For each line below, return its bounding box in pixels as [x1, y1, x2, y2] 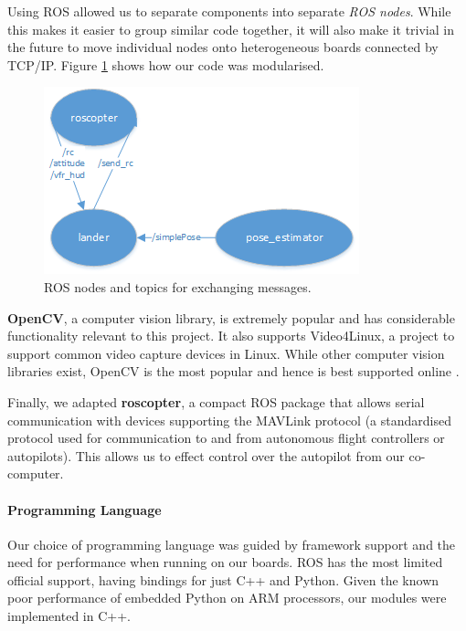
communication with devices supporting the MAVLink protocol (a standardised [7, 410, 451, 429]
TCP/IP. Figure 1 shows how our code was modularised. [7, 55, 324, 74]
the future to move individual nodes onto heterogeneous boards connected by [7, 37, 439, 57]
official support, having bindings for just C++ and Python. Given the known [7, 570, 440, 589]
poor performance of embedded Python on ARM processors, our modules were [7, 588, 447, 607]
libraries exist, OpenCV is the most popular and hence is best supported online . [7, 362, 460, 381]
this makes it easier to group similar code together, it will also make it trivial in [7, 19, 454, 38]
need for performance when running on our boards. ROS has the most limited [7, 552, 443, 572]
